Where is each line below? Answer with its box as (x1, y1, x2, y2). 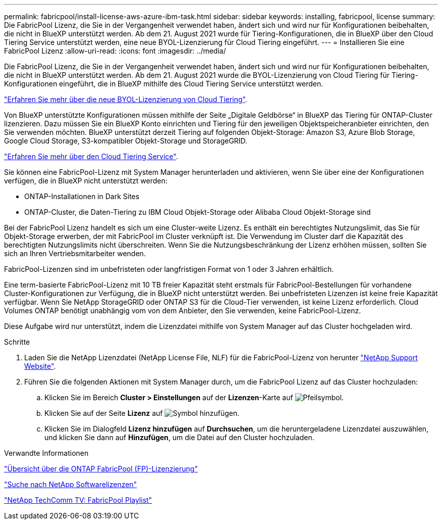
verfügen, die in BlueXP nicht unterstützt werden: (4, 176, 168, 185)
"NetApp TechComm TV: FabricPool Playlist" (4, 496, 152, 504)
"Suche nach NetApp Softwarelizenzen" (4, 480, 137, 489)
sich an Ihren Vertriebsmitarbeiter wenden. (4, 249, 146, 258)
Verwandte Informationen (4, 449, 89, 457)
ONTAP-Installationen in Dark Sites (24, 192, 140, 201)
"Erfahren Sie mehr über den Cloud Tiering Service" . (4, 152, 178, 161)
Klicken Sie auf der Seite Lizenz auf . (44, 409, 240, 417)
